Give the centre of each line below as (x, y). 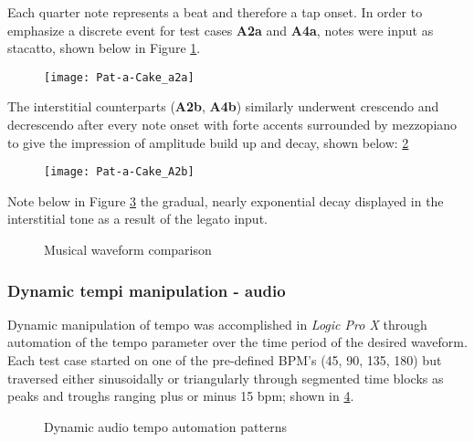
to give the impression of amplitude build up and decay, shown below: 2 (208, 142)
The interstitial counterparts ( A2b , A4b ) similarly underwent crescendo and (223, 106)
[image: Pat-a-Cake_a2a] (119, 77)
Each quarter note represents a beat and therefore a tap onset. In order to (215, 12)
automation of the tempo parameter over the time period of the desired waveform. (237, 342)
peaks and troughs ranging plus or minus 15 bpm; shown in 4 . (181, 396)
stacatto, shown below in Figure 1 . (104, 48)
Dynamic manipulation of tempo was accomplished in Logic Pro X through (217, 324)
